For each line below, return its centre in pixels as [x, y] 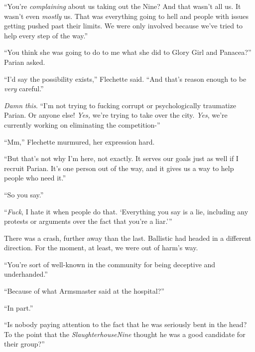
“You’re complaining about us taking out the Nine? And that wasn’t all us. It [123, 6]
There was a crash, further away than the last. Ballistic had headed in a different [128, 238]
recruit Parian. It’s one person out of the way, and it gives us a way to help [119, 168]
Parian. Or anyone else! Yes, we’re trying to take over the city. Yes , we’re [116, 115]
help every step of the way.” [46, 35]
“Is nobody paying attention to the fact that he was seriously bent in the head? [126, 324]
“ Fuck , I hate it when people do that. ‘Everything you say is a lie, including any [126, 211]
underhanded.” [26, 274]
